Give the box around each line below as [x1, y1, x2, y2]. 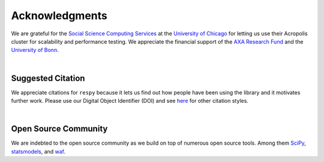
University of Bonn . [11, 47, 59, 54]
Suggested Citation [11, 73, 85, 83]
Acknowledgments [11, 9, 108, 22]
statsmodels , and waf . [11, 148, 66, 155]
